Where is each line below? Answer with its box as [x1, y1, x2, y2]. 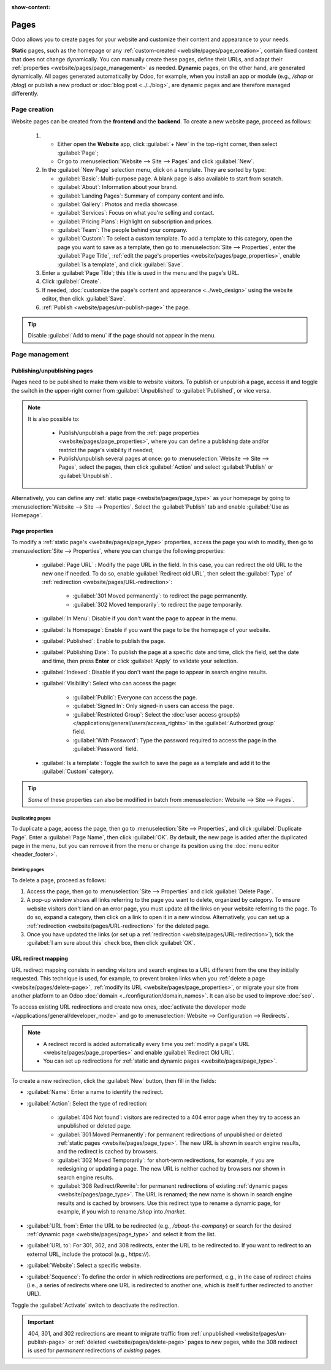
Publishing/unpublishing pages [11, 367, 93, 374]
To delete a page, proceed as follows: [11, 876, 107, 883]
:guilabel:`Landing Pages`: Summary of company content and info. [57, 192, 225, 199]
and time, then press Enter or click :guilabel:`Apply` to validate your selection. [42, 657, 238, 664]
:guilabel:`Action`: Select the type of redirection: [26, 1099, 148, 1107]
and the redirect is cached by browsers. [57, 1148, 158, 1155]
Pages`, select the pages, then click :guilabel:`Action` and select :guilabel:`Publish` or [58, 463, 274, 471]
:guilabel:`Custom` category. [42, 768, 114, 775]
